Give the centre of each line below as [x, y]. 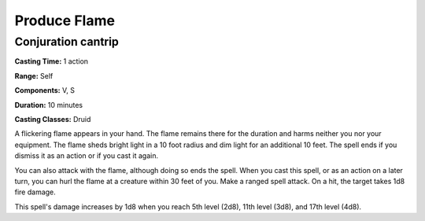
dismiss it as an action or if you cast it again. [87, 156]
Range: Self [34, 76]
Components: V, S [44, 90]
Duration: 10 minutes [48, 105]
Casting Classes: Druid [53, 119]
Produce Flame [65, 20]
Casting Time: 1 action [52, 61]
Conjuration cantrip [67, 42]
